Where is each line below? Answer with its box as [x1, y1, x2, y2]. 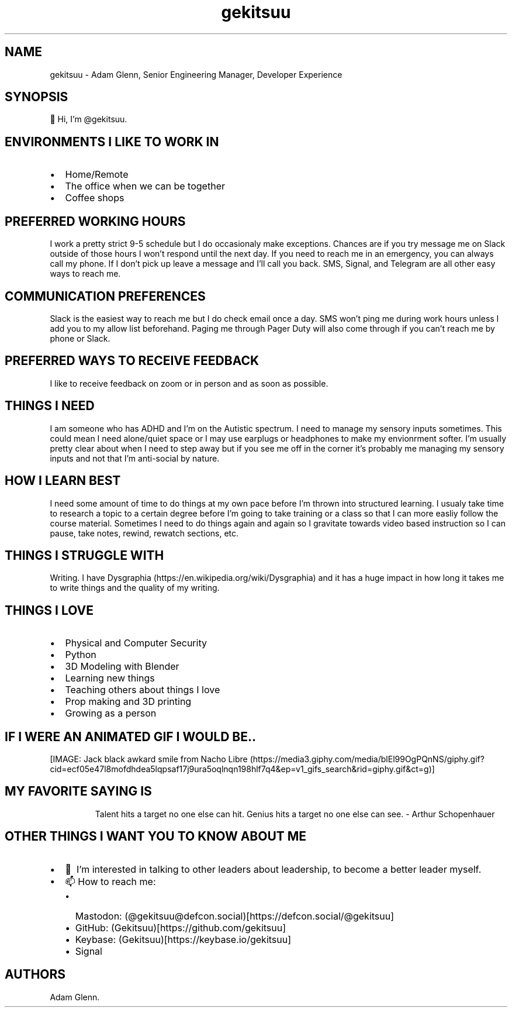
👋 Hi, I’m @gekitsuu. [50, 114, 127, 125]
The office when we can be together [65, 180, 225, 192]
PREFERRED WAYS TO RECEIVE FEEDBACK [5, 353, 260, 369]
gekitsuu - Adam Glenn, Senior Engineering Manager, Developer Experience [50, 69, 343, 80]
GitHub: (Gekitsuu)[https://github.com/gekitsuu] [75, 921, 286, 934]
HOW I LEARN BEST [5, 473, 121, 488]
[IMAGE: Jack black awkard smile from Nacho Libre [50, 754, 248, 765]
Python [65, 649, 96, 661]
